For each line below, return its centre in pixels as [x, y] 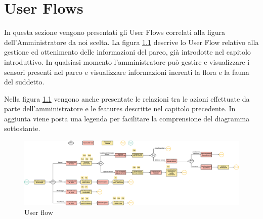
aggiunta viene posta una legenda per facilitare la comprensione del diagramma [127, 118]
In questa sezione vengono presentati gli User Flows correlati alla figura [115, 32]
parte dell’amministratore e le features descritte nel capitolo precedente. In [120, 108]
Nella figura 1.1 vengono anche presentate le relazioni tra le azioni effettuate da [127, 98]
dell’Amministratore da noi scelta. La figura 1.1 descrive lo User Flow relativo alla [131, 42]
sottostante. [22, 128]
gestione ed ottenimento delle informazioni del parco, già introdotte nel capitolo [127, 52]
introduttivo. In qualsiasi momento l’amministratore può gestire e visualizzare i [127, 61]
